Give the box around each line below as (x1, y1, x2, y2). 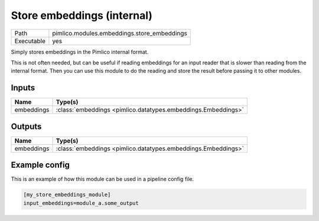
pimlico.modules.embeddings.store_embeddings (52, 29, 187, 37)
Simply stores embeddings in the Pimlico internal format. (11, 48, 149, 56)
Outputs (11, 121, 42, 131)
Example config (11, 160, 70, 170)
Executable (14, 37, 45, 45)
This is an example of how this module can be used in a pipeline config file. (11, 175, 194, 183)
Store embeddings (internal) (11, 9, 153, 22)
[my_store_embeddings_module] (23, 191, 111, 198)
